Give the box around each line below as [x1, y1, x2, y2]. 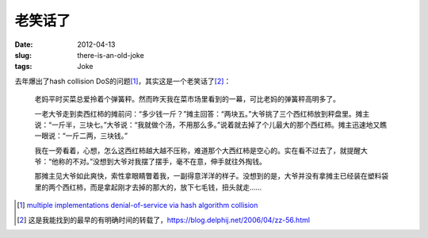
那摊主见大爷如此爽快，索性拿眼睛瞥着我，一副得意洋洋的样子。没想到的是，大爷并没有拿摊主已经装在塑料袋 [34, 171, 388, 181]
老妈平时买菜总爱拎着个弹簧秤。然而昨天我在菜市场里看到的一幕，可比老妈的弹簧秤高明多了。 [34, 94, 340, 104]
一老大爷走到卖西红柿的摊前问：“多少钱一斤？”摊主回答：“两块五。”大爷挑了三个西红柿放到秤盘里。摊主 [34, 109, 370, 118]
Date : [14, 40, 33, 49]
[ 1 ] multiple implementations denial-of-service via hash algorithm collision [17, 201, 258, 210]
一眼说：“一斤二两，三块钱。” [34, 131, 128, 140]
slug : [14, 50, 32, 59]
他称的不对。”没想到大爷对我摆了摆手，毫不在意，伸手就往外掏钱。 [52, 157, 267, 167]
